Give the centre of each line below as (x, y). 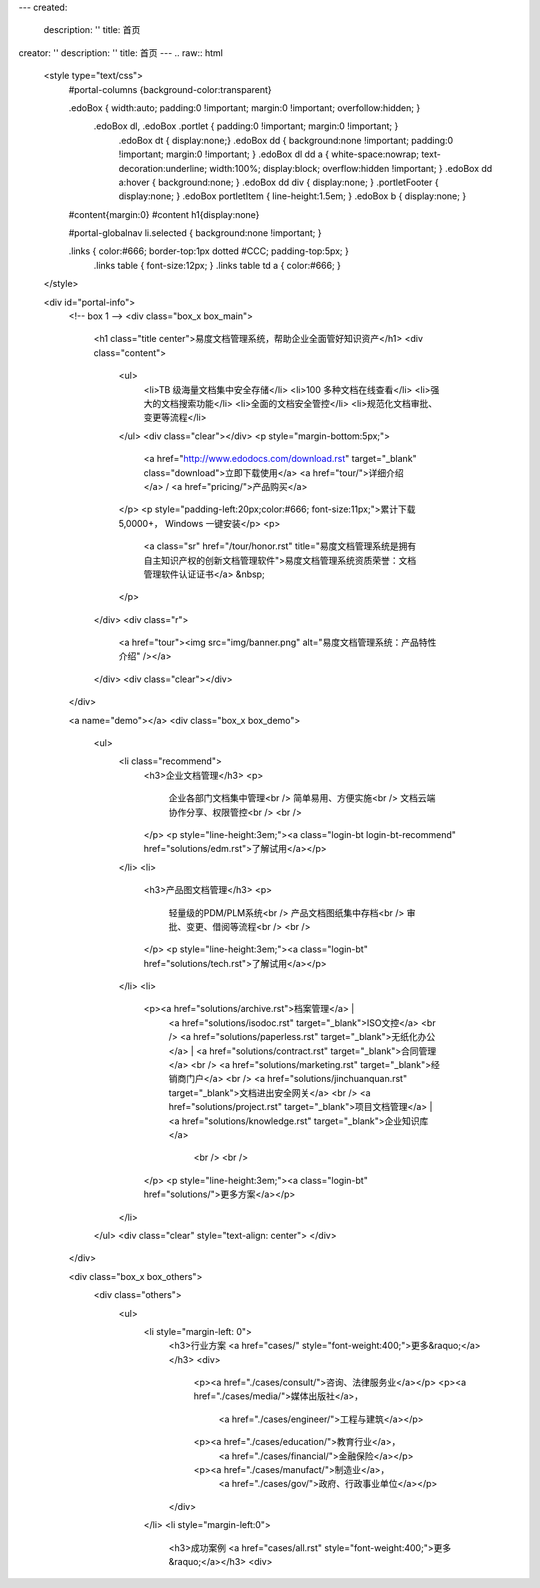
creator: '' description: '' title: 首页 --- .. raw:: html (121, 52)
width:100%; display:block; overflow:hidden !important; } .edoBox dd (351, 168)
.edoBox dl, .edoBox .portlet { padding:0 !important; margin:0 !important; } (246, 126)
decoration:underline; (163, 168)
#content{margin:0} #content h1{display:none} (164, 214)
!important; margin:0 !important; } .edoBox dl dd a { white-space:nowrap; (269, 154)
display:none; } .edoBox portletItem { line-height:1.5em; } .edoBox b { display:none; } (292, 196)
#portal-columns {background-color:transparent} (170, 89)
